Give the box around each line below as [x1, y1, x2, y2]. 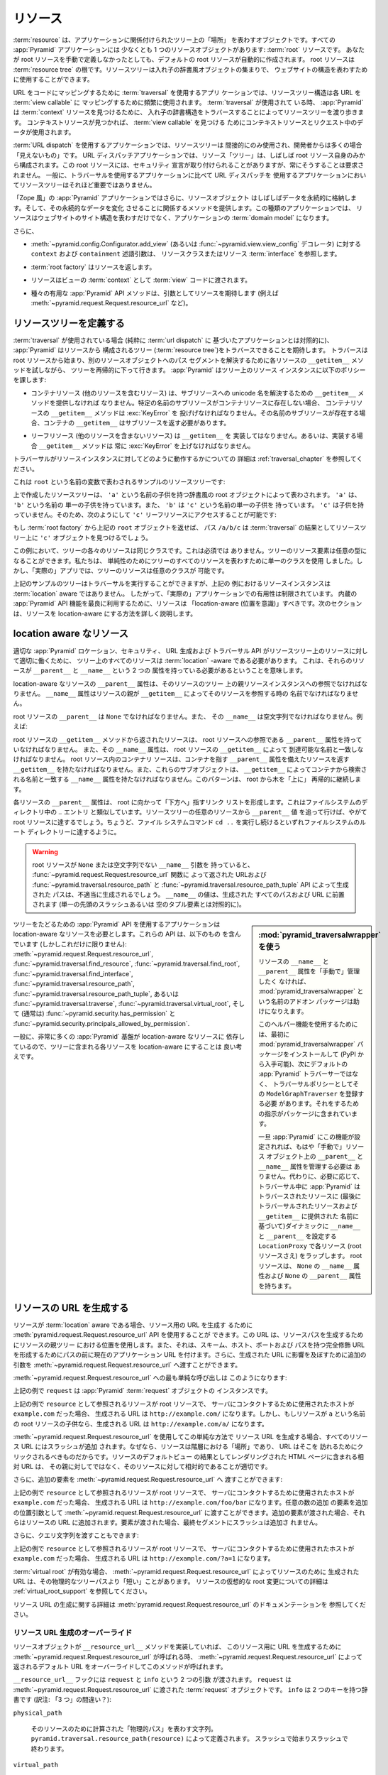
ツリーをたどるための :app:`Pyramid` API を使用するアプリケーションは [13, 919, 221, 928]
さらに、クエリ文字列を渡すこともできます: [13, 1531, 140, 1540]
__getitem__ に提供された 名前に [258, 1211, 360, 1220]
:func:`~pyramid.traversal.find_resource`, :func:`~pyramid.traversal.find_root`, [13, 959, 240, 968]
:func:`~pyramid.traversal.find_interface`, [13, 969, 133, 978]
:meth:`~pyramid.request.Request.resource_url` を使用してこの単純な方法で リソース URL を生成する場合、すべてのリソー [13, 1432, 368, 1441]
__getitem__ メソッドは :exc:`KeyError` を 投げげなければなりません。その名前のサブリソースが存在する [50, 408, 360, 417]
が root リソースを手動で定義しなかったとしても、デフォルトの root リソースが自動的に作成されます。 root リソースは [13, 55, 355, 64]
